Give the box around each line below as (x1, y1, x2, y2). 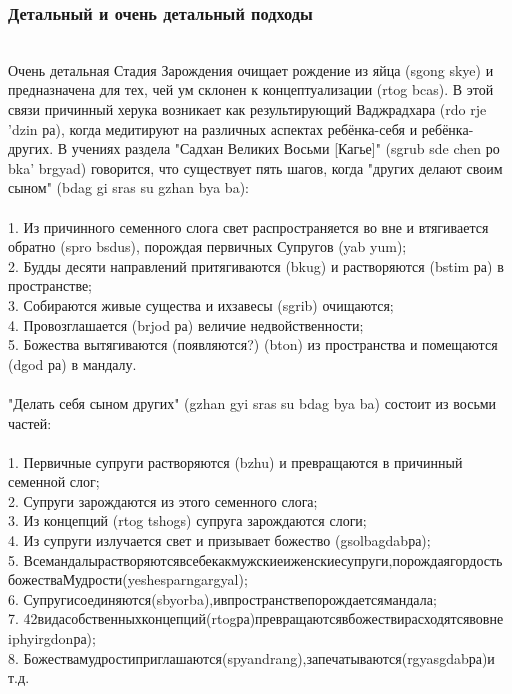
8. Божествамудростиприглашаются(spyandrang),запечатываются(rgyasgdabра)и (8, 647, 495, 668)
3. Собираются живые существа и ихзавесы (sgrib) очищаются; (8, 294, 394, 315)
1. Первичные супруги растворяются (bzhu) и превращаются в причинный (8, 451, 463, 472)
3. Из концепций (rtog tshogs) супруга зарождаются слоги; (8, 510, 367, 531)
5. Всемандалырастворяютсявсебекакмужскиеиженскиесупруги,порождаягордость (8, 549, 503, 570)
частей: (8, 412, 52, 433)
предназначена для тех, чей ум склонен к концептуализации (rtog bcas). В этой (8, 79, 494, 100)
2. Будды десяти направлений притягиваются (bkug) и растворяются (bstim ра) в (8, 255, 504, 276)
